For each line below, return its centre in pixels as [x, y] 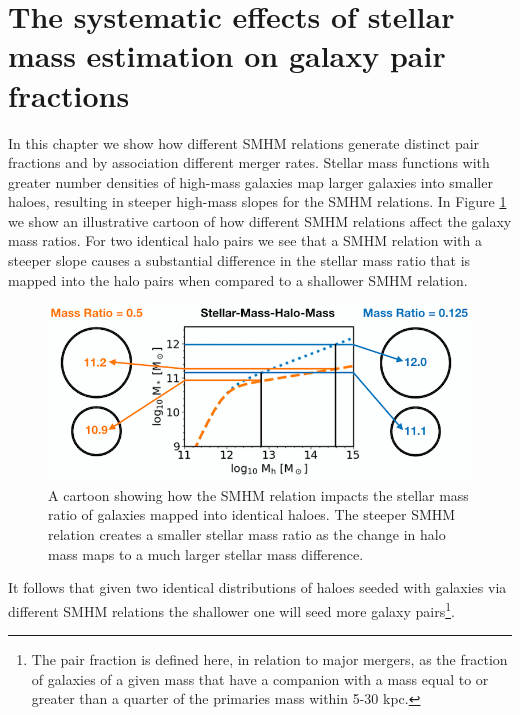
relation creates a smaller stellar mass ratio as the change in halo [247, 534]
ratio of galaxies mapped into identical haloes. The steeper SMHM [252, 514]
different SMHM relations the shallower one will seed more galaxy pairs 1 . [231, 609]
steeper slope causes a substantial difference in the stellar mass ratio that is [239, 260]
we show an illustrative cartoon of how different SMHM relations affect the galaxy [260, 220]
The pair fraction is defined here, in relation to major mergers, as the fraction [269, 659]
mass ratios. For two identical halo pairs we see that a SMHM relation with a [245, 240]
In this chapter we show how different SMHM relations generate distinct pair [244, 142]
